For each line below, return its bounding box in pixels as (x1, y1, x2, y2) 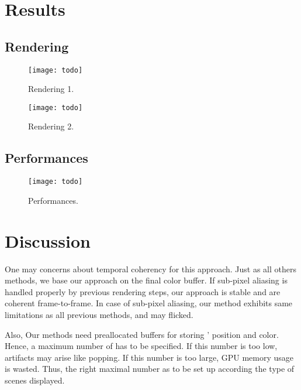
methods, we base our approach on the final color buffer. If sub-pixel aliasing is (5, 274, 288, 286)
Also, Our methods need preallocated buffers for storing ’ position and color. (5, 328, 279, 340)
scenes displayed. (5, 374, 65, 386)
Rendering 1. (28, 83, 74, 95)
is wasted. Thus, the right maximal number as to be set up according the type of (5, 362, 295, 375)
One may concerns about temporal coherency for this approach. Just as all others (5, 262, 296, 275)
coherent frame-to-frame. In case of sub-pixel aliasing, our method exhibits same (5, 297, 293, 309)
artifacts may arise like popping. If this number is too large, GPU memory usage (5, 351, 293, 363)
